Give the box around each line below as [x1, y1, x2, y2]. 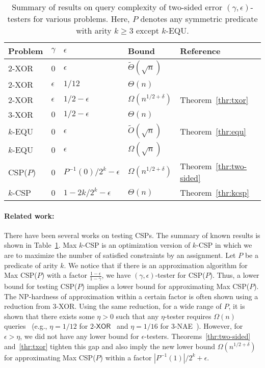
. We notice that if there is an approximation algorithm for [64, 259, 248, 270]
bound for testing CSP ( [4, 281, 77, 291]
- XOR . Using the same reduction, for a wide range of [56, 301, 222, 311]
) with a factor [41, 270, 87, 280]
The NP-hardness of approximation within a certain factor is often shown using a [4, 291, 258, 301]
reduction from [4, 301, 50, 311]
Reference [180, 45, 221, 57]
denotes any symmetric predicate [140, 13, 258, 24]
